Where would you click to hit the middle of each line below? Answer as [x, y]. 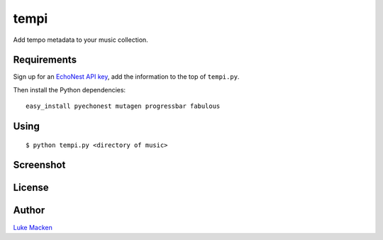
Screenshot [39, 165]
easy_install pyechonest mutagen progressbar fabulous [123, 106]
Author [29, 211]
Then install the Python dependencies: [70, 89]
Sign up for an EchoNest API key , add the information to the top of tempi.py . [126, 77]
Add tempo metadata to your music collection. [81, 40]
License [31, 188]
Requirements [45, 60]
